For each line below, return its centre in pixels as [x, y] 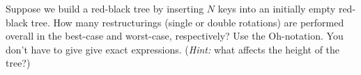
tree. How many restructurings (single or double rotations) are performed [187, 22]
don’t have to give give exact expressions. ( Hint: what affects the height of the [173, 49]
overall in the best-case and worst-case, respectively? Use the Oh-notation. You [175, 36]
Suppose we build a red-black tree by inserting [105, 8]
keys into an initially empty [277, 8]
